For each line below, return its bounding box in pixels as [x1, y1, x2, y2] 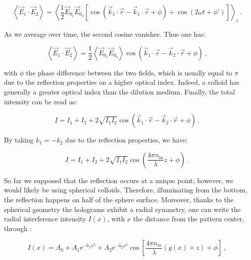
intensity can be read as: [4, 96, 77, 106]
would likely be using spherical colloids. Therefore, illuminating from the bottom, [4, 185, 248, 195]
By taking [4, 135, 34, 145]
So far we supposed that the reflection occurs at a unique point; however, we [4, 175, 233, 185]
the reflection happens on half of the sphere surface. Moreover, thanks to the [4, 194, 234, 205]
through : [4, 223, 32, 233]
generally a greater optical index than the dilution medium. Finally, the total [4, 87, 235, 97]
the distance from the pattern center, [133, 213, 244, 224]
